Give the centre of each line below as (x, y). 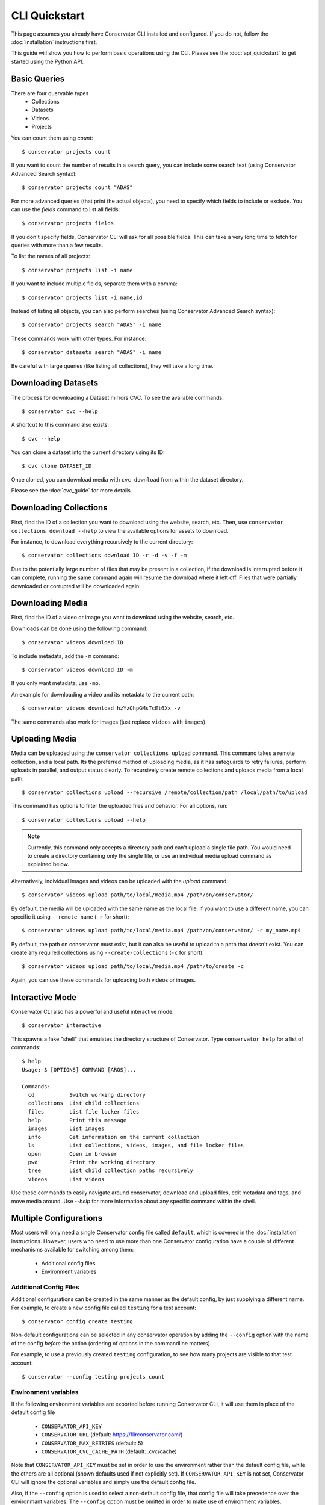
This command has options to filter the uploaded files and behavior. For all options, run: (119, 806)
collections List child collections (84, 1103)
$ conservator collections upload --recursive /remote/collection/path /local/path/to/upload (165, 793)
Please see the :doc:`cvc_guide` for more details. (72, 491)
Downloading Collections (59, 508)
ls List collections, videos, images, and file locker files (136, 1146)
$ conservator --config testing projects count (93, 1376)
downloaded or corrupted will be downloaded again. (76, 586)
